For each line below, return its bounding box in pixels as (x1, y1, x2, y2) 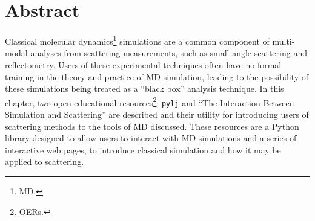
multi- (272, 34, 295, 47)
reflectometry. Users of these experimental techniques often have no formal (5, 58, 282, 71)
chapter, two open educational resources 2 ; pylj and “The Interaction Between (5, 94, 294, 109)
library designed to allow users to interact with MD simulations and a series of (5, 132, 297, 144)
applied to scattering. (5, 155, 84, 168)
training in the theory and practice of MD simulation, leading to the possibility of (5, 70, 309, 83)
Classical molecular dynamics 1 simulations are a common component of (5, 33, 270, 47)
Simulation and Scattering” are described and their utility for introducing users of (5, 108, 309, 121)
